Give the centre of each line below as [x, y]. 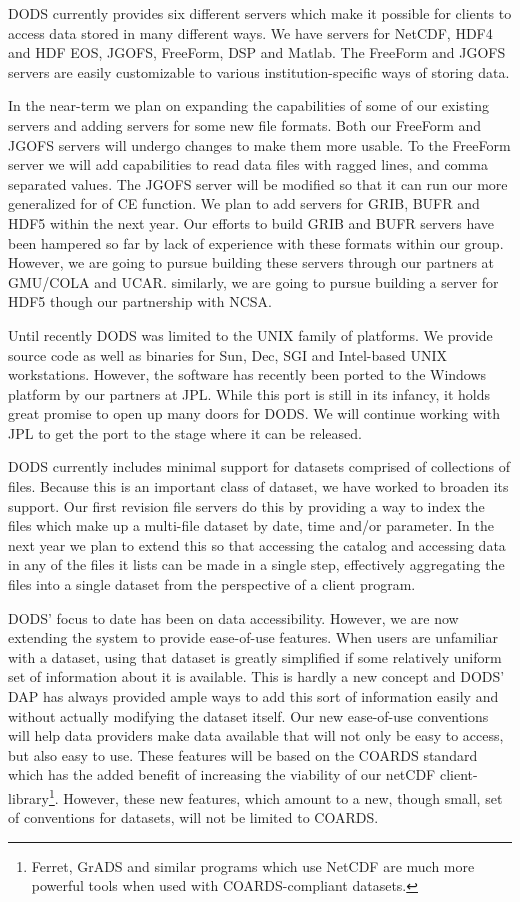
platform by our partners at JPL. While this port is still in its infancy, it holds [249, 393]
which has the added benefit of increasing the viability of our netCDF [222, 774]
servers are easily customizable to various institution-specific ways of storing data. [259, 71]
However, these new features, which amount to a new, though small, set [283, 797]
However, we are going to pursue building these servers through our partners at [251, 262]
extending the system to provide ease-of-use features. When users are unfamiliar [253, 637]
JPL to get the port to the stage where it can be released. [185, 432]
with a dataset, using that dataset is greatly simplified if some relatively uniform [255, 656]
